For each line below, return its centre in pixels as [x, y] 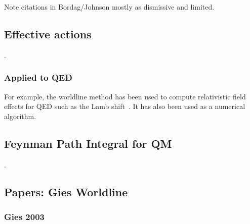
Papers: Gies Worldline [66, 191]
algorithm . [20, 116]
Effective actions [48, 34]
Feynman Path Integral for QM [88, 143]
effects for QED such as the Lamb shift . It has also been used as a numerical [125, 106]
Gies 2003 [24, 216]
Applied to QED [38, 77]
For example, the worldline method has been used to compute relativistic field [125, 96]
